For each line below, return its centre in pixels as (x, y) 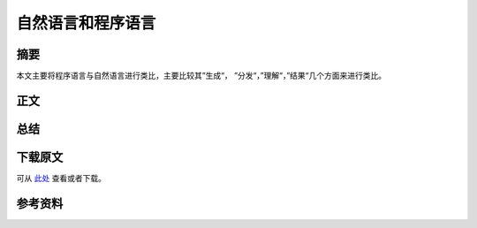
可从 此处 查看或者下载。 (61, 178)
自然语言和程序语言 (86, 23)
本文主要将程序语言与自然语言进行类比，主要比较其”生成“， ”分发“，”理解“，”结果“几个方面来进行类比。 (201, 76)
